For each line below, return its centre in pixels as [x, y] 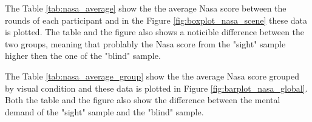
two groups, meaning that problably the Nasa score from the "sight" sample [145, 43]
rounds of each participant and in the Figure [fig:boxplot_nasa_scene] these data [156, 20]
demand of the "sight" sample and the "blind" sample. [104, 111]
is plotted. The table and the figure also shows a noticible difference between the [155, 32]
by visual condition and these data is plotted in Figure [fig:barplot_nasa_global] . [156, 88]
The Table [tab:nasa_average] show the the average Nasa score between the [146, 8]
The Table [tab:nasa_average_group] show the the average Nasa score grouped [152, 76]
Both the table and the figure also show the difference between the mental [143, 100]
